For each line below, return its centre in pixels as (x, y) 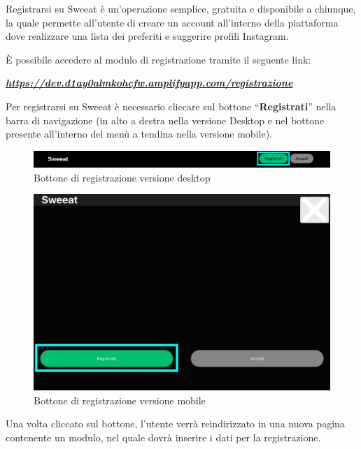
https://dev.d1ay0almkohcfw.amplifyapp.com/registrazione (149, 83)
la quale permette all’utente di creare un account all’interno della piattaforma (172, 22)
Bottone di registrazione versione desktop (122, 177)
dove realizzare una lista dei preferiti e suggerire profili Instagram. (147, 36)
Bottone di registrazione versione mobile (120, 400)
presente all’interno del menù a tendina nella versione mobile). (139, 134)
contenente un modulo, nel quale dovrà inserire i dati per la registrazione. (163, 437)
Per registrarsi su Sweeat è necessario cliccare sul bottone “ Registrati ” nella (171, 106)
